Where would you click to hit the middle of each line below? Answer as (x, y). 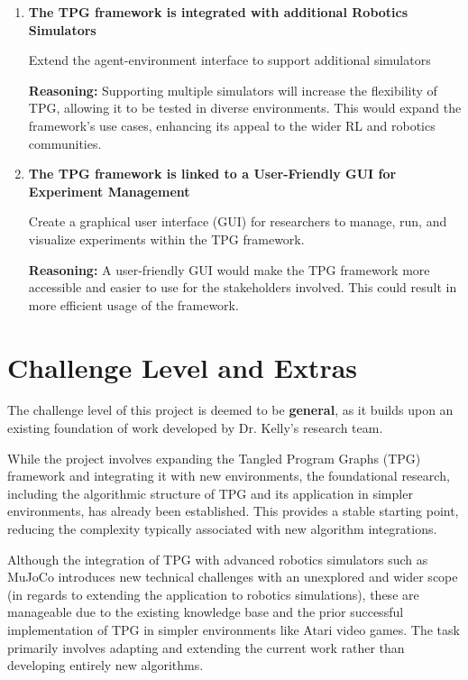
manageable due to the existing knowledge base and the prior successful (206, 612)
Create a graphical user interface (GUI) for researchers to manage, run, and (238, 221)
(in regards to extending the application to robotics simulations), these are (213, 594)
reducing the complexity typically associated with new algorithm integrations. (222, 528)
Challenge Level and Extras (183, 367)
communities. (65, 143)
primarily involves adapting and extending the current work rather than (206, 647)
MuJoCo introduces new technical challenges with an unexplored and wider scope (233, 577)
